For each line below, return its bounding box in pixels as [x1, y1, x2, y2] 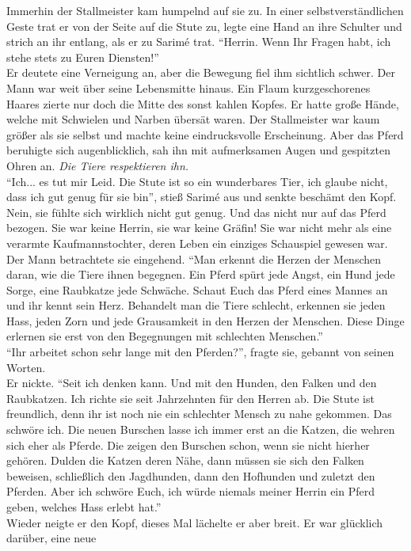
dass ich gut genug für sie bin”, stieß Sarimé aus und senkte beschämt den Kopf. [6, 188, 397, 205]
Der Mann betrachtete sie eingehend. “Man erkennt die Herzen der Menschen [6, 250, 382, 267]
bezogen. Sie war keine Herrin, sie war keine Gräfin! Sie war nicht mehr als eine [6, 219, 392, 236]
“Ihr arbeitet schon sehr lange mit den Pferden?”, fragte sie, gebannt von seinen [6, 344, 394, 360]
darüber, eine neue [6, 530, 97, 546]
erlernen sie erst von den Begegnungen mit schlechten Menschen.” [6, 328, 323, 344]
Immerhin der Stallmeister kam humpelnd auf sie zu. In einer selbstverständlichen [6, 2, 404, 18]
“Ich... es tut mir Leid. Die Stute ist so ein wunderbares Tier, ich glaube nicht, [6, 173, 388, 189]
